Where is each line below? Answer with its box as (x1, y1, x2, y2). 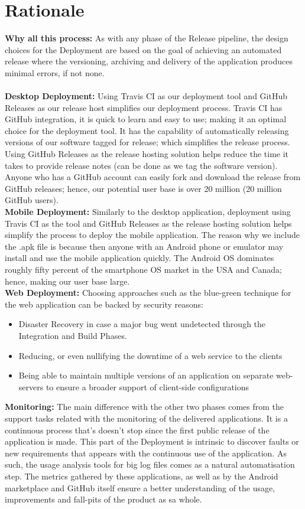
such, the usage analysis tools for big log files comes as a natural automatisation (5, 458, 295, 471)
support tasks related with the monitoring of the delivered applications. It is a (5, 412, 288, 424)
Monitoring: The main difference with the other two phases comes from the (5, 400, 284, 413)
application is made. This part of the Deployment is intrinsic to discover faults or (5, 435, 299, 448)
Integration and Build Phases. (18, 329, 127, 341)
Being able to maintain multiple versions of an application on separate (18, 369, 274, 381)
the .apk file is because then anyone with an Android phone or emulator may (5, 240, 284, 252)
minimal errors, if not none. (5, 66, 105, 79)
